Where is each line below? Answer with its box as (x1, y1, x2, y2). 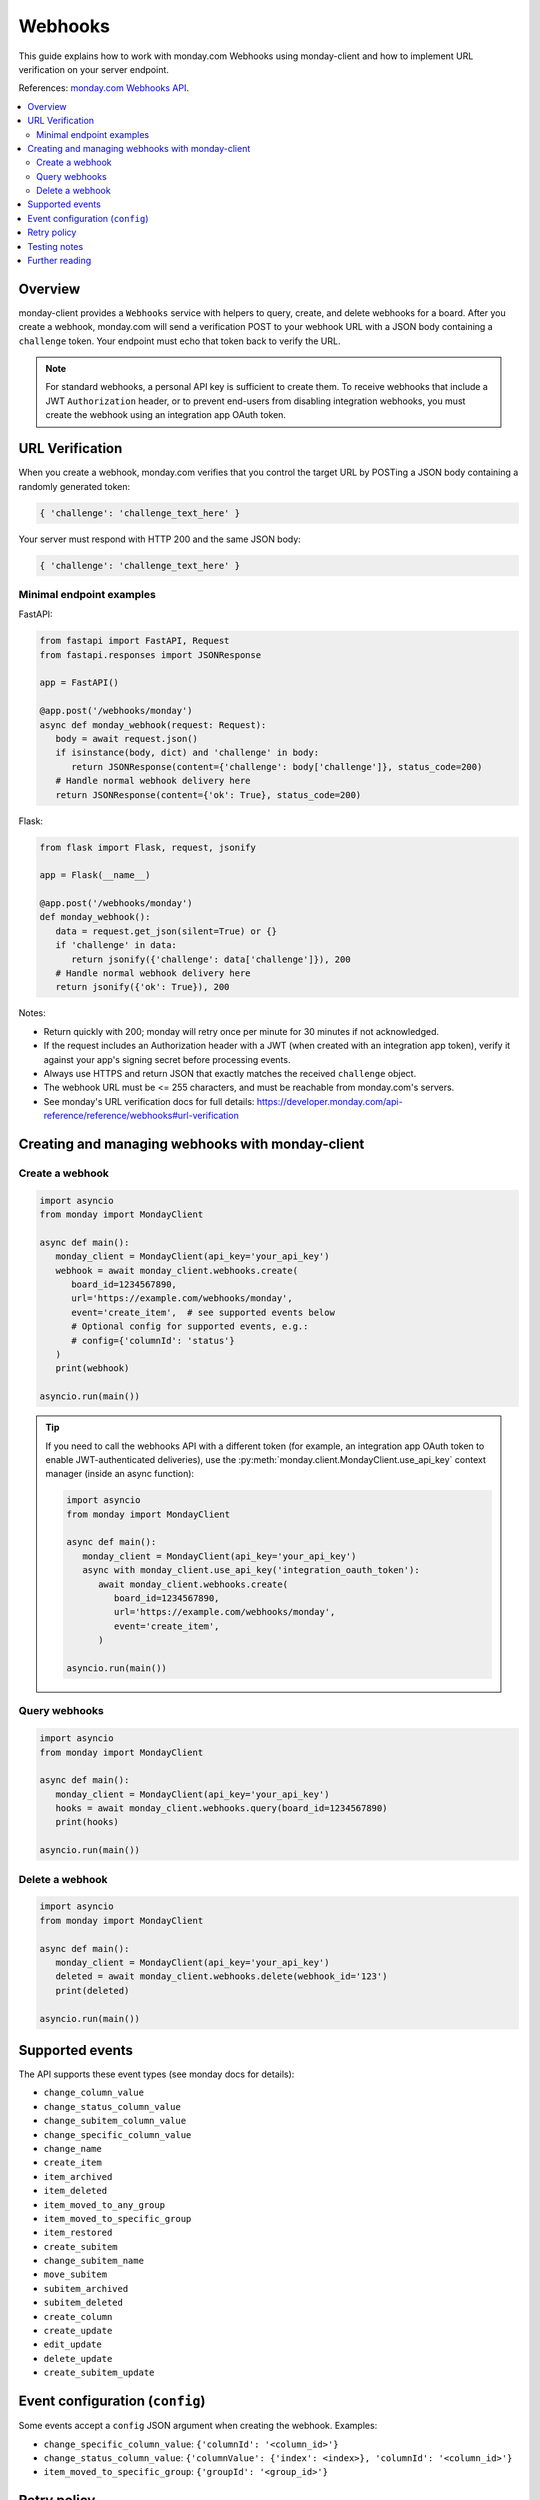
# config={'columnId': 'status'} (71, 1335, 235, 1346)
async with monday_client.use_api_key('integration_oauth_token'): (81, 1565, 420, 1576)
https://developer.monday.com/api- (256, 1095, 404, 1107)
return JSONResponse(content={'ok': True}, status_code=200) (55, 789, 362, 800)
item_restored (43, 2227, 113, 2239)
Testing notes (27, 240, 84, 252)
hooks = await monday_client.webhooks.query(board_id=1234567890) (55, 1803, 388, 1814)
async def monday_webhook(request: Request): (39, 719, 267, 730)
